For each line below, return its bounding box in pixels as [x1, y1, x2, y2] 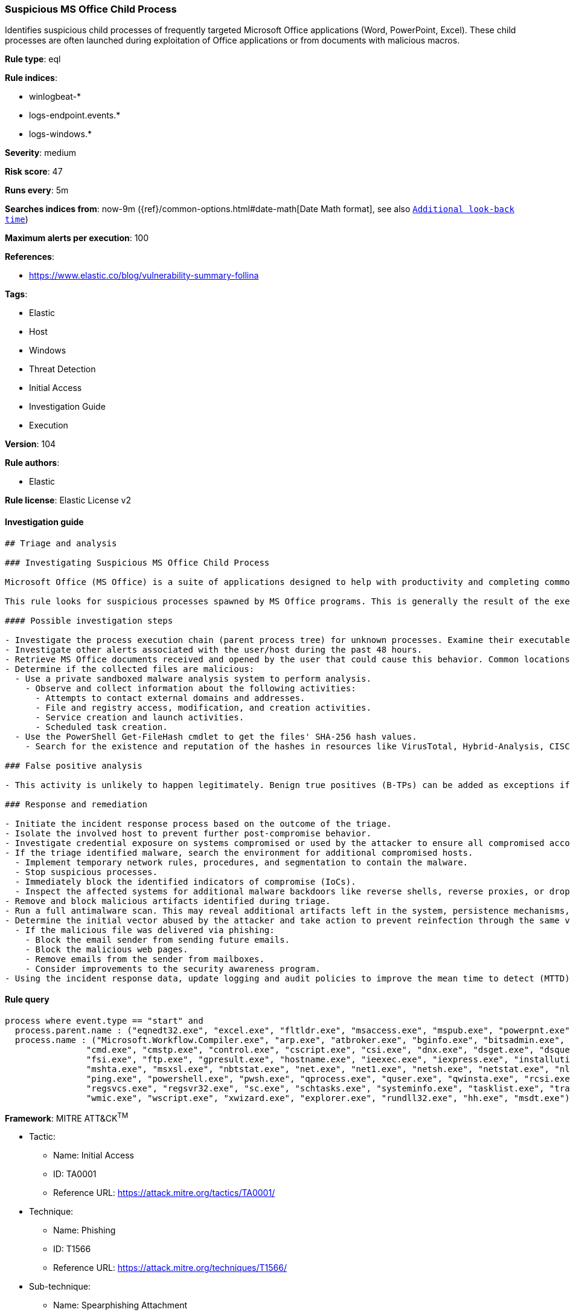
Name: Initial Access [53, 1150, 134, 1161]
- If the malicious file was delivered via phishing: [14, 925, 275, 935]
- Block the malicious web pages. [25, 944, 188, 954]
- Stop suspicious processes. [14, 867, 158, 877]
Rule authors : [5, 457, 60, 468]
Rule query [5, 994, 50, 1005]
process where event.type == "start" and [5, 1015, 203, 1026]
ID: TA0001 [53, 1169, 97, 1180]
